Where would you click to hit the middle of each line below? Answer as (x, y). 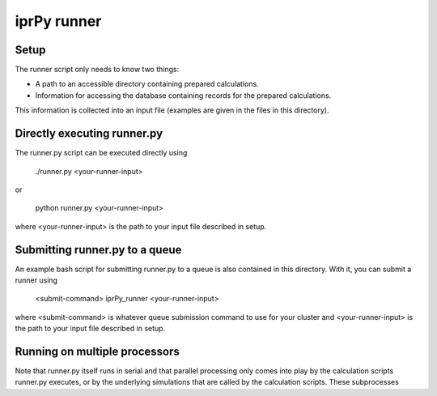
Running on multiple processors (97, 351)
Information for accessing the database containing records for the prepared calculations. (183, 95)
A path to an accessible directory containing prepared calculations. (147, 84)
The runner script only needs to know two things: (97, 70)
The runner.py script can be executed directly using (101, 153)
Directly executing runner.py (89, 134)
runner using (36, 280)
